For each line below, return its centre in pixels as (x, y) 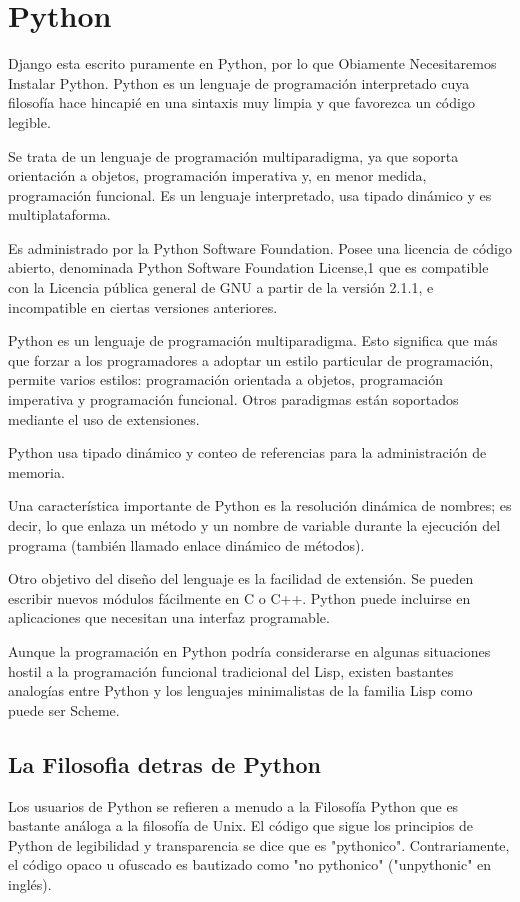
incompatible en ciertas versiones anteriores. (143, 306)
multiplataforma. (59, 214)
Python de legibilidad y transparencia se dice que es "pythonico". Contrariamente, (259, 844)
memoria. (36, 471)
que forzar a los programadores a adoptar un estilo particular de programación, (251, 359)
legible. (29, 121)
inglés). (30, 883)
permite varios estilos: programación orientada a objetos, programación (225, 379)
